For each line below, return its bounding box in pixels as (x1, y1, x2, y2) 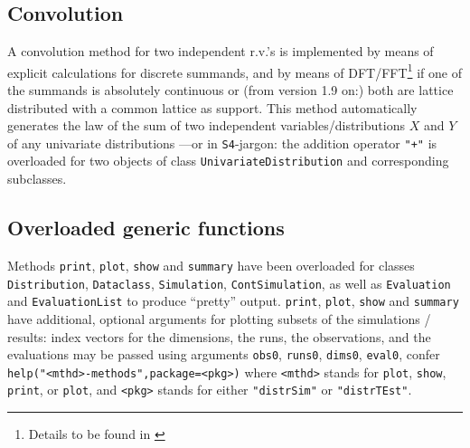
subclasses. (7, 169, 67, 188)
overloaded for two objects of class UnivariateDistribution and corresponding (7, 151, 449, 170)
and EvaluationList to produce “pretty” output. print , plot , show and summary (7, 291, 459, 310)
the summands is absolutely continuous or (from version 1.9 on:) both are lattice (7, 81, 454, 100)
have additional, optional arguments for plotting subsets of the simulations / (7, 309, 431, 328)
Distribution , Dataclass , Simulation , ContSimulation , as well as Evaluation (7, 273, 451, 292)
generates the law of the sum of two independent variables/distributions (7, 116, 405, 135)
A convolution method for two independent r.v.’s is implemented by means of (7, 42, 434, 61)
